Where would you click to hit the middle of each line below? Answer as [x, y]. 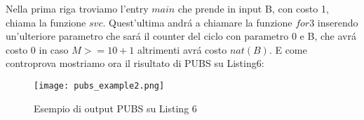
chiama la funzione [46, 22]
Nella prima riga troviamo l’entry [77, 8]
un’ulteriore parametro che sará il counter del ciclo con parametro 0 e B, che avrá [181, 36]
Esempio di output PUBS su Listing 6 [115, 108]
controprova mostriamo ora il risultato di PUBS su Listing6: [135, 63]
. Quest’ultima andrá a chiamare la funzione [197, 22]
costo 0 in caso [37, 49]
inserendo [338, 22]
